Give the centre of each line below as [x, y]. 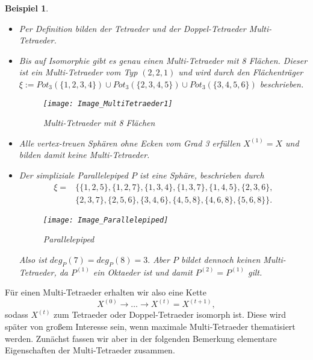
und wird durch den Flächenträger [241, 72]
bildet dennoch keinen [221, 259]
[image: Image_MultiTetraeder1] [108, 103]
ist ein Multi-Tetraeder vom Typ [78, 72]
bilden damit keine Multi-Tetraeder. [84, 155]
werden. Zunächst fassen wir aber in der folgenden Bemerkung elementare [141, 338]
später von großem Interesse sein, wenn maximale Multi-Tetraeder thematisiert [150, 326]
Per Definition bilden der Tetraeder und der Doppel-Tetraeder [132, 28]
